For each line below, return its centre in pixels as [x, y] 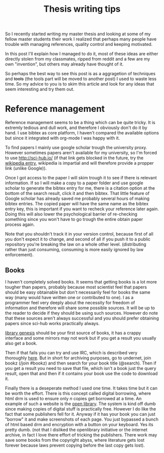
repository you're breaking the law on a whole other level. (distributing [76, 244]
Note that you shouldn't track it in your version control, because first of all [79, 234]
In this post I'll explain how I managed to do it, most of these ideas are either [82, 54]
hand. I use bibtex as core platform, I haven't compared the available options [82, 133]
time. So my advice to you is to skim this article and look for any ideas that [80, 84]
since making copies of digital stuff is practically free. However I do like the [81, 409]
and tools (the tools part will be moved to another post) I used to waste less [81, 79]
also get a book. [21, 343]
